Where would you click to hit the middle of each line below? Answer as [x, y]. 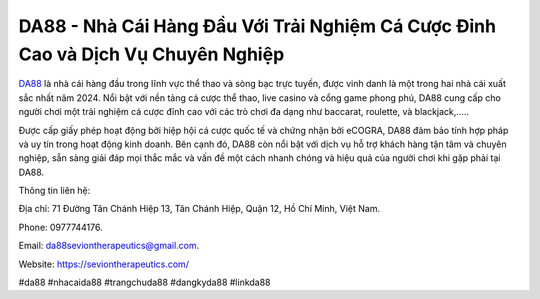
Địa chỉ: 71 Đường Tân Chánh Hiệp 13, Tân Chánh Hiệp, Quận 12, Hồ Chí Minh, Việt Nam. [199, 209]
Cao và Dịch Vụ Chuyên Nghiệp [151, 54]
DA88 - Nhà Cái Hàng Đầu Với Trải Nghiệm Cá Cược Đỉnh [257, 26]
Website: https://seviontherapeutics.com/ [104, 264]
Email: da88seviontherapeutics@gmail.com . [109, 246]
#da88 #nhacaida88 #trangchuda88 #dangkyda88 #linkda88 [144, 282]
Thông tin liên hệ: [54, 191]
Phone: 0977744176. [61, 227]
